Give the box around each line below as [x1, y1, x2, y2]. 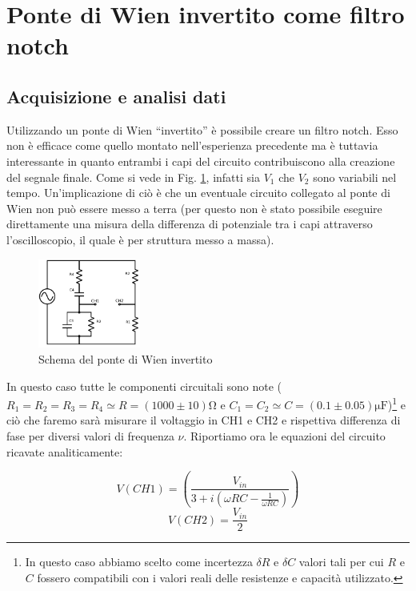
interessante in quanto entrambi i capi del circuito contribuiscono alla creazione [6, 152, 395, 169]
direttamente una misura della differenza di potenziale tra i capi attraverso [6, 215, 373, 232]
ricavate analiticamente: [6, 443, 123, 460]
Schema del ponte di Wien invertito [38, 350, 213, 367]
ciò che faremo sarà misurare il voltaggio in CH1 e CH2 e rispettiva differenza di [6, 412, 401, 428]
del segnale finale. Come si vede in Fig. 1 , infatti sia [6, 168, 260, 185]
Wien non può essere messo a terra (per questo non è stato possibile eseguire [6, 199, 382, 216]
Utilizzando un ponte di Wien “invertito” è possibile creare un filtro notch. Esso [6, 121, 398, 138]
